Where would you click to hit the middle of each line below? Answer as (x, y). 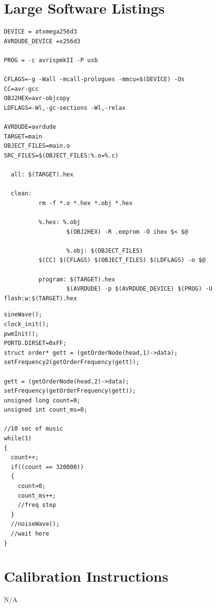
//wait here (30, 534)
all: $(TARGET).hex (42, 175)
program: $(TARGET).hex (77, 279)
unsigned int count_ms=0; (46, 410)
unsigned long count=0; (42, 400)
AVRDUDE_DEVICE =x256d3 (42, 41)
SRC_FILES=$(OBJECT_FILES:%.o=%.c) (61, 155)
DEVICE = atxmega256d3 (41, 32)
